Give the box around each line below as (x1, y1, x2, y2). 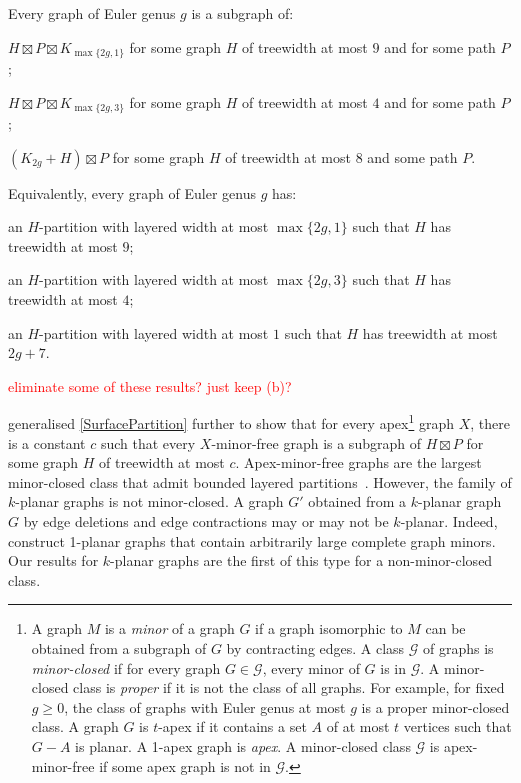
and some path (367, 146, 458, 167)
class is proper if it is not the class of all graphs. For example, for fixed (73, 677, 505, 698)
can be (425, 618, 466, 639)
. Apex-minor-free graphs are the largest (235, 452, 482, 473)
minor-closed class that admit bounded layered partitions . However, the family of (8, 471, 512, 492)
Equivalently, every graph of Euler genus (8, 182, 256, 203)
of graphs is (423, 638, 494, 659)
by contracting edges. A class (226, 638, 405, 659)
